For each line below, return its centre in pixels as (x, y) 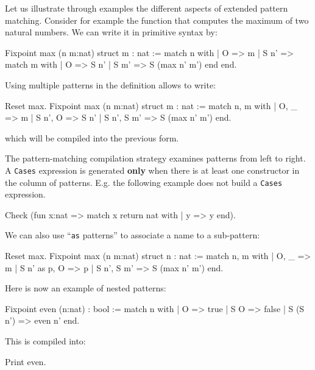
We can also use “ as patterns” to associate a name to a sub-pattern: (133, 235)
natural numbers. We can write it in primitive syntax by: (111, 32)
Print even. (26, 361)
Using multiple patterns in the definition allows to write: (111, 84)
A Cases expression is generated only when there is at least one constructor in (152, 170)
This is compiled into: (45, 341)
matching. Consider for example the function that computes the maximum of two (157, 20)
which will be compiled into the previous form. (92, 137)
